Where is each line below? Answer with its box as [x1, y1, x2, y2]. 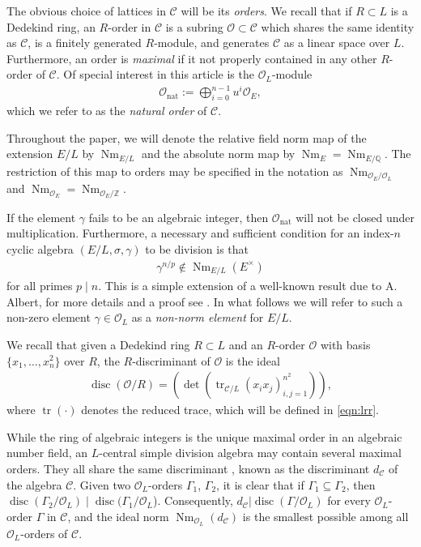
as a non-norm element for [131, 309, 264, 326]
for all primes [6, 277, 73, 294]
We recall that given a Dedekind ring [6, 335, 190, 353]
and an [228, 335, 263, 353]
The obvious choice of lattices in [6, 2, 166, 19]
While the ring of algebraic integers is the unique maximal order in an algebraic [6, 428, 402, 445]
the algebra [6, 476, 62, 493]
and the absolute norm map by [142, 145, 296, 162]
